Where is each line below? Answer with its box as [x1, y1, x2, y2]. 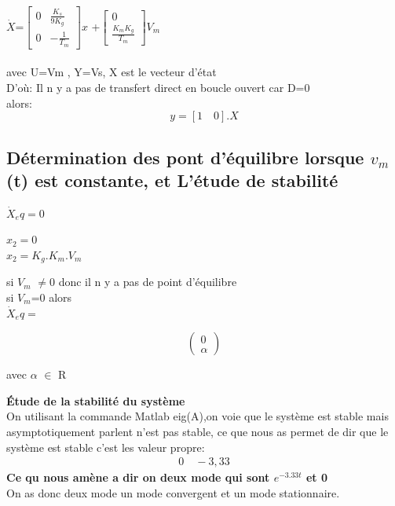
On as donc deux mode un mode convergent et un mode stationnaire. [6, 484, 340, 500]
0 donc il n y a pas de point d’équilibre [49, 273, 237, 290]
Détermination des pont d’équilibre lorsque [6, 145, 364, 169]
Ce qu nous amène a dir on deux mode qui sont [6, 469, 270, 486]
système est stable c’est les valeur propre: [6, 438, 205, 455]
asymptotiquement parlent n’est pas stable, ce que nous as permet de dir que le [6, 423, 389, 439]
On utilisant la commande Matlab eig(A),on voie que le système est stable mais [6, 408, 389, 424]
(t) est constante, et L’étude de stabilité [6, 167, 338, 192]
